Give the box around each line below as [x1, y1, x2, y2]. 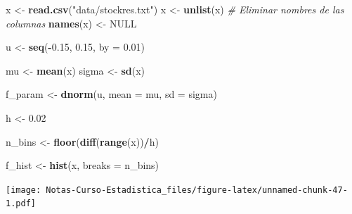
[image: [6, 184, 41, 195]
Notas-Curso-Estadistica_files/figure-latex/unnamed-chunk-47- [46, 184, 348, 195]
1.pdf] [6, 199, 36, 209]
